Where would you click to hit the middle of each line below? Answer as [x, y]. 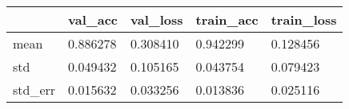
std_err [34, 90]
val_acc [93, 19]
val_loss [157, 19]
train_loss [304, 19]
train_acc [227, 19]
